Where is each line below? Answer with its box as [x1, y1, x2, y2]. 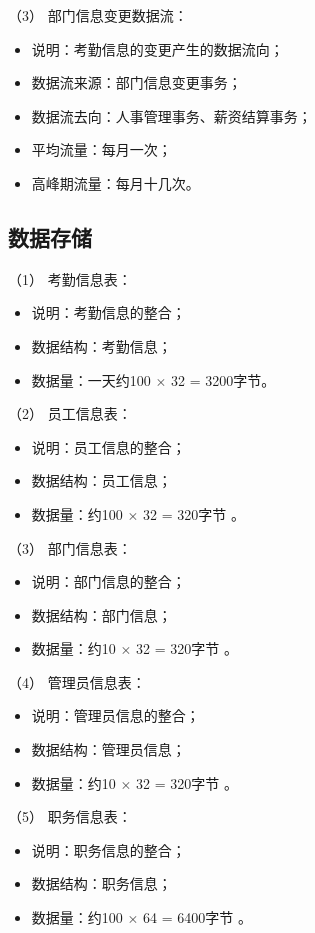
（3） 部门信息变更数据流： [8, 5, 188, 25]
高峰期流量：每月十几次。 [31, 172, 200, 193]
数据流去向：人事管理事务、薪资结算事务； [31, 105, 312, 126]
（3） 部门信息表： [8, 537, 132, 558]
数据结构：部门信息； [31, 604, 172, 625]
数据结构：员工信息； [31, 470, 172, 491]
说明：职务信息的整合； [31, 839, 186, 860]
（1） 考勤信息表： [8, 268, 132, 289]
